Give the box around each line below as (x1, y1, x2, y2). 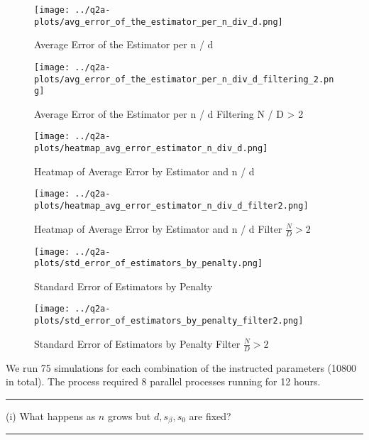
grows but (107, 408, 151, 423)
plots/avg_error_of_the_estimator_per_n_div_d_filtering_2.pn (34, 74, 334, 84)
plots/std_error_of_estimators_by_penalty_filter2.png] (34, 316, 304, 326)
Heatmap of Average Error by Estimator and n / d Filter (34, 221, 282, 236)
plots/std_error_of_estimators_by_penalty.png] (34, 258, 263, 269)
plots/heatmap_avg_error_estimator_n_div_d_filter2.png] (34, 201, 309, 211)
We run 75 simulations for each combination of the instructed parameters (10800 (6, 360, 357, 375)
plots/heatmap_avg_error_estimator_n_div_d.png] (34, 143, 268, 154)
